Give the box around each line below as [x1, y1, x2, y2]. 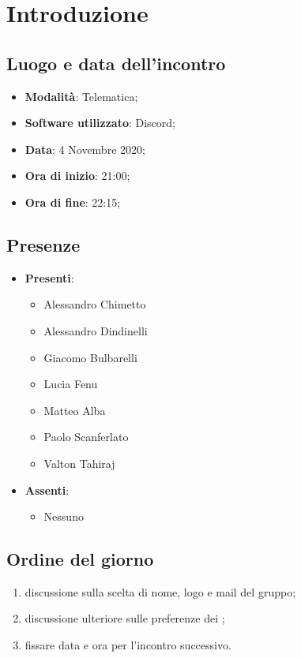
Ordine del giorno [6, 547, 154, 571]
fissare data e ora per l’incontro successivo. [24, 637, 231, 653]
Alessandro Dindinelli [43, 322, 148, 338]
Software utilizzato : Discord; [24, 114, 175, 131]
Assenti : [24, 481, 70, 498]
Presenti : [24, 269, 74, 286]
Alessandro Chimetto [43, 296, 146, 312]
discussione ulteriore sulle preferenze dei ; [24, 610, 225, 626]
